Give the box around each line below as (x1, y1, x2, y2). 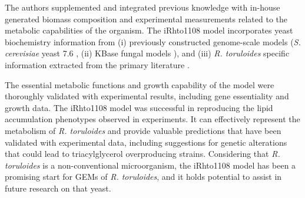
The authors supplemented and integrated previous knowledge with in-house (5, 1, 280, 13)
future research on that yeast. (5, 182, 111, 194)
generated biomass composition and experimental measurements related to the (5, 12, 288, 25)
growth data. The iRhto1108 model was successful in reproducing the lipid (5, 101, 273, 113)
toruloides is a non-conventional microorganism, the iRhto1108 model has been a (5, 159, 296, 171)
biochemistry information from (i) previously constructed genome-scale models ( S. (5, 35, 301, 48)
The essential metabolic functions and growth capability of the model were (5, 78, 274, 90)
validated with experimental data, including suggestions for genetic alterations (5, 136, 287, 148)
